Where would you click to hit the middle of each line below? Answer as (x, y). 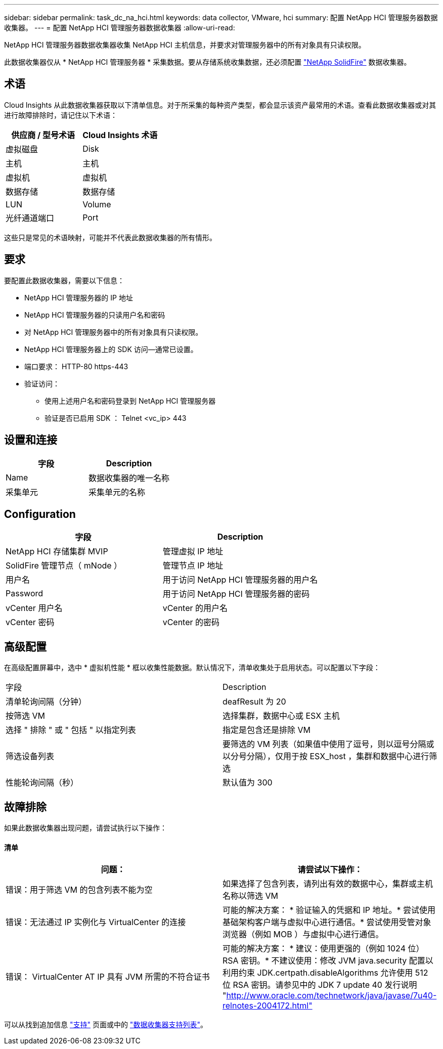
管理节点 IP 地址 (193, 566)
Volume (97, 204)
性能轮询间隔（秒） (42, 783)
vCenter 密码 (30, 622)
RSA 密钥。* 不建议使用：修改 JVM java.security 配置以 (328, 961)
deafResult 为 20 (254, 702)
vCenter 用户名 (34, 608)
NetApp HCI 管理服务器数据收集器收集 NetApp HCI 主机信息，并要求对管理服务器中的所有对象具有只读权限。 (185, 45)
